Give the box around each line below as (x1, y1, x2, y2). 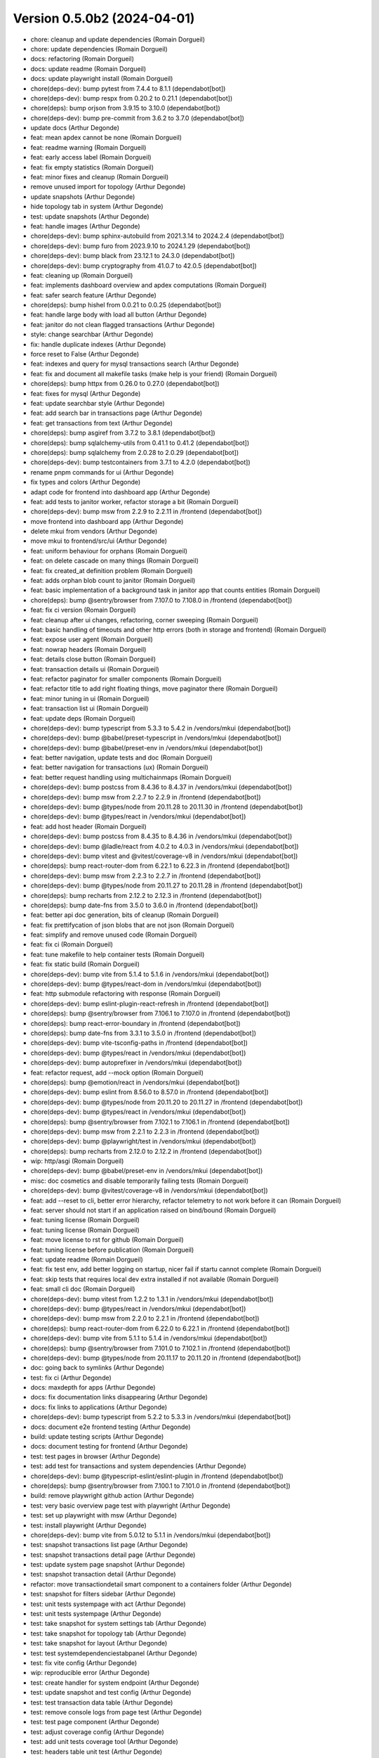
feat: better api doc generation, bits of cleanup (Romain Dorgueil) (30, 911, 219, 919)
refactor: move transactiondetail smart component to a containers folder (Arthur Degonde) (30, 1579, 292, 1589)
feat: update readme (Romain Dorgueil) (30, 1255, 143, 1264)
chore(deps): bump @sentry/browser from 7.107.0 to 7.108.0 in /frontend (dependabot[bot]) (30, 596, 293, 604)
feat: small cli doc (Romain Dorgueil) (30, 1285, 135, 1293)
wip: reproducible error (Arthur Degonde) (30, 1669, 150, 1677)
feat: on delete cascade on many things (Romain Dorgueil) (30, 556, 199, 565)
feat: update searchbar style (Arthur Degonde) (30, 399, 165, 407)
